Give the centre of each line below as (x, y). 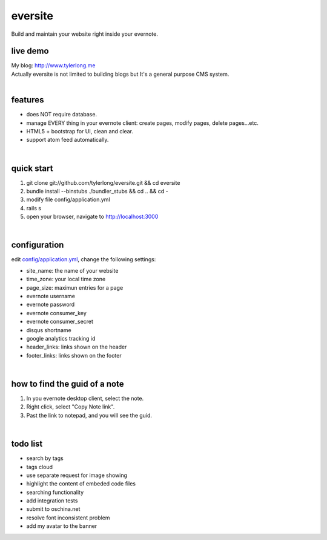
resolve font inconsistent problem (68, 518)
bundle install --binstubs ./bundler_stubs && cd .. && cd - (97, 191)
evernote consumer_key (57, 313)
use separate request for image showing (77, 475)
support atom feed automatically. (68, 140)
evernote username (51, 296)
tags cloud (40, 467)
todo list (27, 444)
